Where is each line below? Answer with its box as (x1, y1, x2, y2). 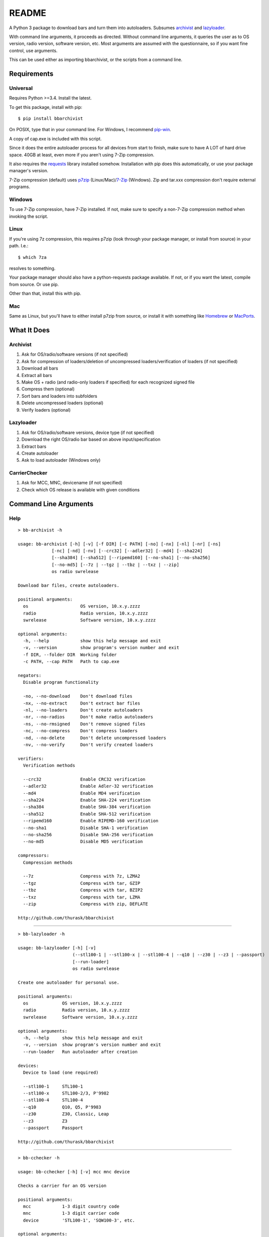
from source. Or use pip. (9, 281, 59, 287)
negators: (18, 673, 41, 678)
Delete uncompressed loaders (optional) (21, 400, 104, 406)
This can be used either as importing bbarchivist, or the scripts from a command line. (9, 57, 183, 63)
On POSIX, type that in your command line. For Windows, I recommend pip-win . (9, 127, 171, 133)
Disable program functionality (23, 679, 99, 685)
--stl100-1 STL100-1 (23, 1084, 83, 1089)
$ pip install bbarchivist (18, 116, 83, 121)
